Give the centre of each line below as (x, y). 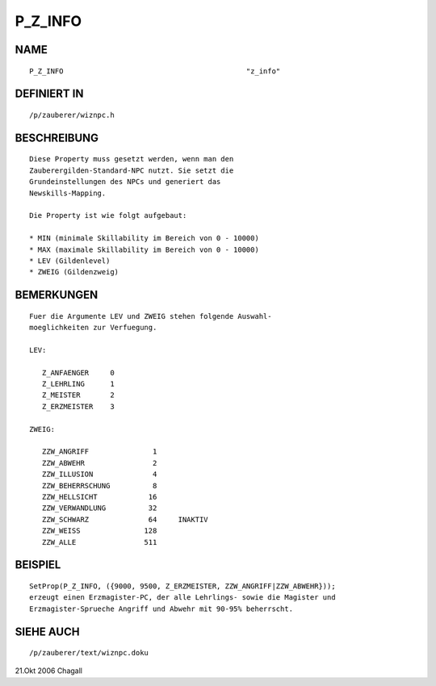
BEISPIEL (38, 565)
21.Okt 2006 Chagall (48, 671)
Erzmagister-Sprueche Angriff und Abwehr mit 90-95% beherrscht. (161, 609)
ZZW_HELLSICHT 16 (99, 497)
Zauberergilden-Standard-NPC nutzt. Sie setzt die (132, 170)
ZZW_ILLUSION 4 (99, 475)
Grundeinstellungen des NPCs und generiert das (125, 182)
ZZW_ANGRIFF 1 (99, 452)
